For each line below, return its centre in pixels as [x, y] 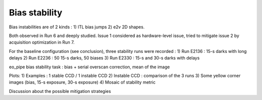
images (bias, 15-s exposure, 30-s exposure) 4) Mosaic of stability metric [82, 82]
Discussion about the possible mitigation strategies [60, 91]
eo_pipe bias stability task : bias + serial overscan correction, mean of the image [89, 67]
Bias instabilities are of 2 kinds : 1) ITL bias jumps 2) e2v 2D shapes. [77, 27]
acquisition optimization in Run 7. [42, 42]
